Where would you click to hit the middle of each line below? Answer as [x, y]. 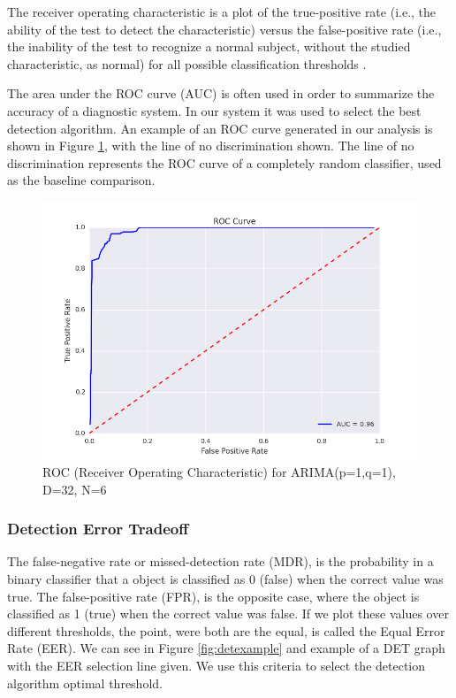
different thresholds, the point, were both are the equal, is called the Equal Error [226, 630]
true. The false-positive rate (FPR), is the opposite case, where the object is [213, 596]
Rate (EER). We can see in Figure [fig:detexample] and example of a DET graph [226, 648]
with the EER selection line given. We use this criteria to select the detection [217, 665]
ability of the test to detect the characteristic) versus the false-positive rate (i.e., [224, 29]
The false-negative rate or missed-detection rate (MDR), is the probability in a [220, 561]
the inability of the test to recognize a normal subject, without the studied [209, 46]
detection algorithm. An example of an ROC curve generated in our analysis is [220, 128]
